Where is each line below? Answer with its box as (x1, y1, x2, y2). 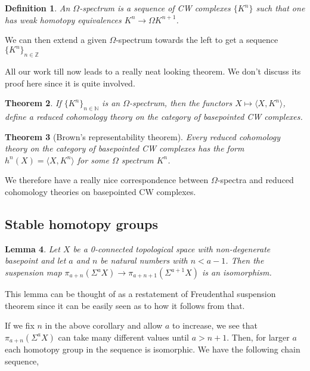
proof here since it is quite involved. (5, 76, 135, 89)
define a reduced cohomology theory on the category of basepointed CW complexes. (5, 110, 303, 123)
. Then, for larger (227, 330, 290, 343)
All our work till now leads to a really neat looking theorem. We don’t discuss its (5, 65, 301, 78)
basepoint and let (5, 254, 66, 267)
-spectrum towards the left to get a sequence (116, 33, 278, 46)
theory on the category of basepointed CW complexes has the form (5, 142, 244, 154)
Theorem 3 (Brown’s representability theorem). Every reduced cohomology (5, 130, 281, 143)
